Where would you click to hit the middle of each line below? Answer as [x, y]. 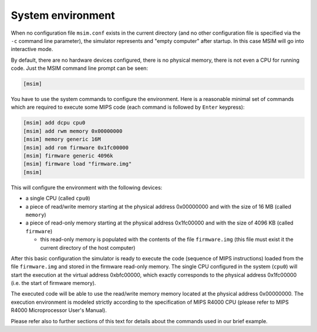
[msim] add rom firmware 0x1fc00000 [76, 147]
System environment [63, 15]
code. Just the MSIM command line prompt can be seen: [80, 68]
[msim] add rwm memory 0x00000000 [73, 131]
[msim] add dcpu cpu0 [54, 123]
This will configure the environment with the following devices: [87, 187]
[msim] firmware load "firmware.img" [77, 164]
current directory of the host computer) [88, 247]
